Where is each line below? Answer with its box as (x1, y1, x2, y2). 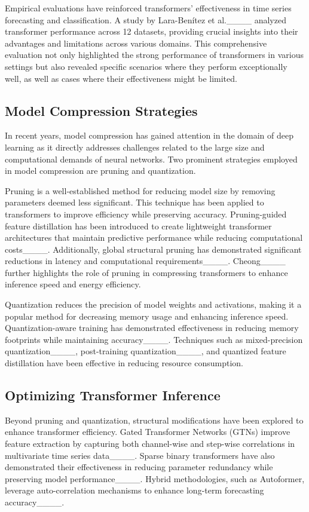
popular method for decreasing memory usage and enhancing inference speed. (5, 309, 289, 322)
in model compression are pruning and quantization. (5, 164, 196, 177)
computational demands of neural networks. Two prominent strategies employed (5, 152, 298, 165)
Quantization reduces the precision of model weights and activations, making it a (5, 298, 302, 311)
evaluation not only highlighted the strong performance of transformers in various (5, 48, 304, 61)
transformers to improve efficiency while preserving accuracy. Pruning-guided (5, 207, 287, 220)
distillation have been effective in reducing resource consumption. (5, 357, 243, 369)
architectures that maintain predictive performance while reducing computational (5, 231, 303, 244)
